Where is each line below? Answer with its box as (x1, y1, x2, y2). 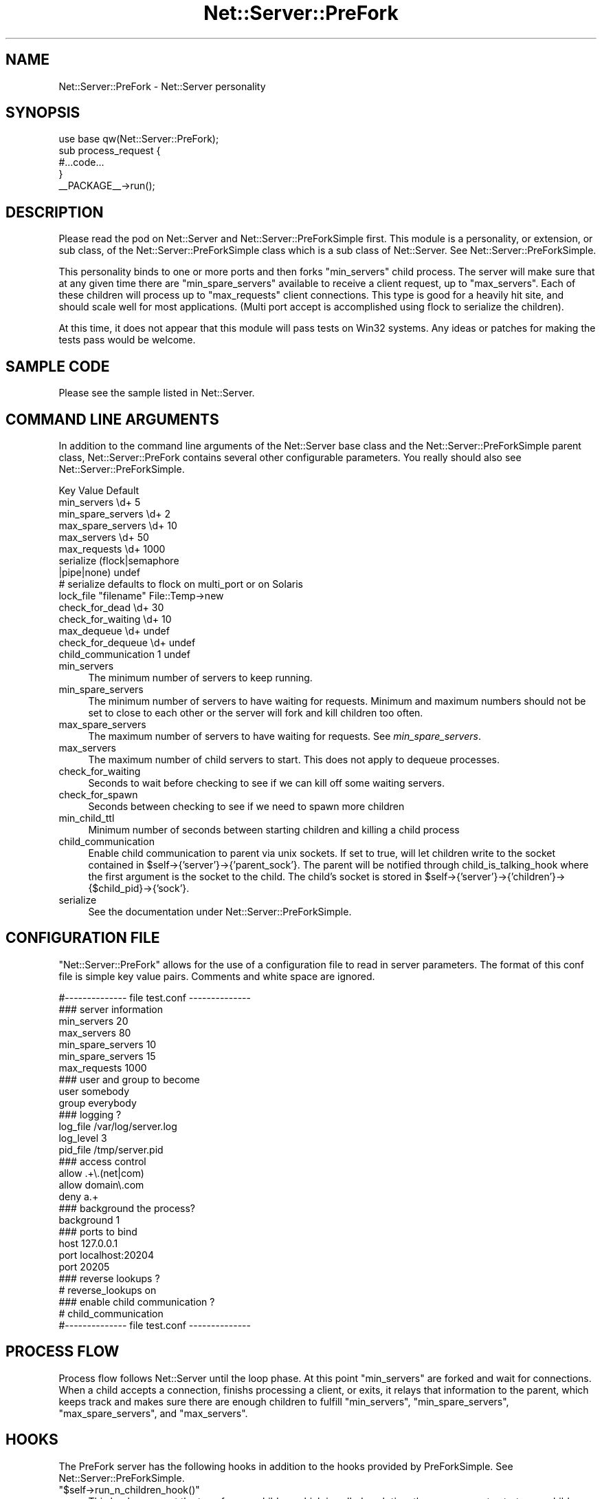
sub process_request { (58, 145, 161, 157)
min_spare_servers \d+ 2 (58, 507, 170, 520)
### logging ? (58, 1108, 122, 1120)
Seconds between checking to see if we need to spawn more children (88, 800, 405, 812)
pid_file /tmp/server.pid (58, 1143, 164, 1156)
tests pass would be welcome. (58, 334, 196, 346)
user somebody (58, 1085, 130, 1097)
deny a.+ (58, 1190, 99, 1202)
